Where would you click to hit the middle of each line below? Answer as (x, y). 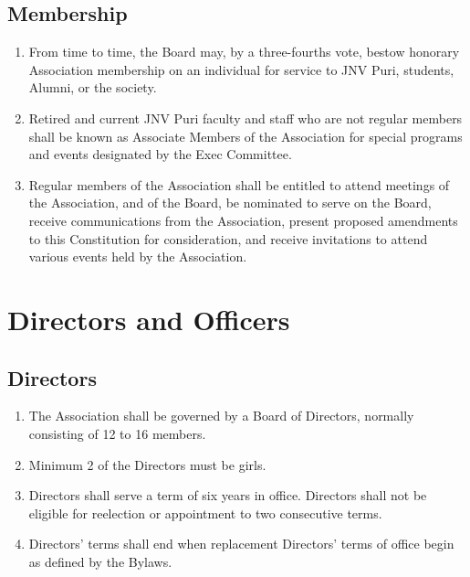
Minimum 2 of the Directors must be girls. (147, 464)
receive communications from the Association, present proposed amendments (243, 220)
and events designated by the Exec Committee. (160, 154)
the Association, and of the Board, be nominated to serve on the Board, (230, 203)
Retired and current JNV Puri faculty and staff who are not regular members (245, 118)
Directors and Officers (149, 319)
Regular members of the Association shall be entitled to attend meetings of (239, 184)
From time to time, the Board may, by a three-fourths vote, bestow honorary (244, 52)
